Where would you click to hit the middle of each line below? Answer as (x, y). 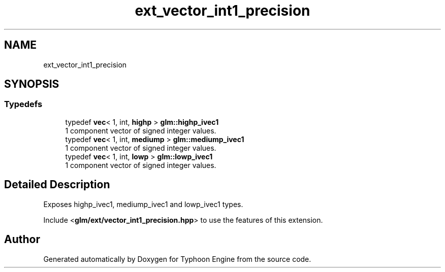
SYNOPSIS (32, 84)
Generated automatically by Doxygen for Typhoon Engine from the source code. (177, 259)
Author (22, 240)
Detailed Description (57, 185)
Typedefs (23, 104)
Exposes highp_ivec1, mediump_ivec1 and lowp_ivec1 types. (143, 204)
